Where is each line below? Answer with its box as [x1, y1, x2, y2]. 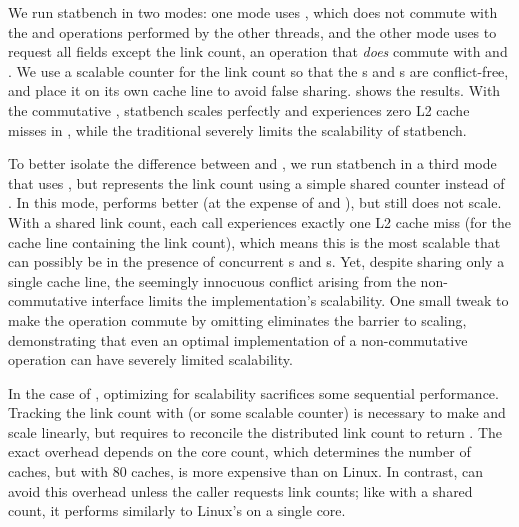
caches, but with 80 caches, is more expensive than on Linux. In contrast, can [8, 461, 484, 482]
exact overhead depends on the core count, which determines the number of [8, 441, 471, 462]
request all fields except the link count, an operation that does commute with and [8, 41, 508, 62]
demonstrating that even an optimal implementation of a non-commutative [8, 329, 468, 350]
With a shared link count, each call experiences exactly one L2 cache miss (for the [8, 211, 512, 232]
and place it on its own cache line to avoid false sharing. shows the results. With [8, 80, 501, 101]
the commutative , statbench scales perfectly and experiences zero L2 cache [8, 99, 470, 120]
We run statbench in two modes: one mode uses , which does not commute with [8, 2, 498, 22]
